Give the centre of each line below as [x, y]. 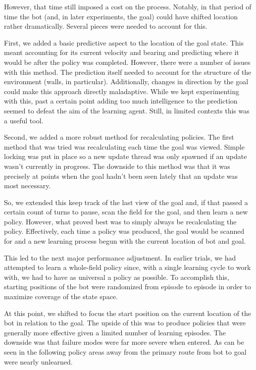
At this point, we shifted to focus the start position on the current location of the [128, 313]
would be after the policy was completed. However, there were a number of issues [127, 62]
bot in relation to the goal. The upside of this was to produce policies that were [125, 323]
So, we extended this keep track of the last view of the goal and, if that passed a [126, 202]
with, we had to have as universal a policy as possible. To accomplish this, [117, 277]
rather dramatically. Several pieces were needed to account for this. [106, 26]
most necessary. [27, 185]
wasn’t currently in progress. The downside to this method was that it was [117, 166]
